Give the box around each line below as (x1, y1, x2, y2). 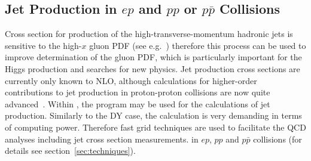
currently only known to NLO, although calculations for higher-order (5, 74, 257, 86)
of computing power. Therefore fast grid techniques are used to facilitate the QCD (5, 120, 306, 133)
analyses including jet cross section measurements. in (5, 132, 199, 145)
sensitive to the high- (5, 39, 82, 51)
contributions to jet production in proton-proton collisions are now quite (5, 86, 270, 98)
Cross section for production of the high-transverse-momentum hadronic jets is (5, 27, 293, 40)
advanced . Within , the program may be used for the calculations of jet (5, 97, 270, 110)
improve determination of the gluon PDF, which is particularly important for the (5, 51, 302, 63)
